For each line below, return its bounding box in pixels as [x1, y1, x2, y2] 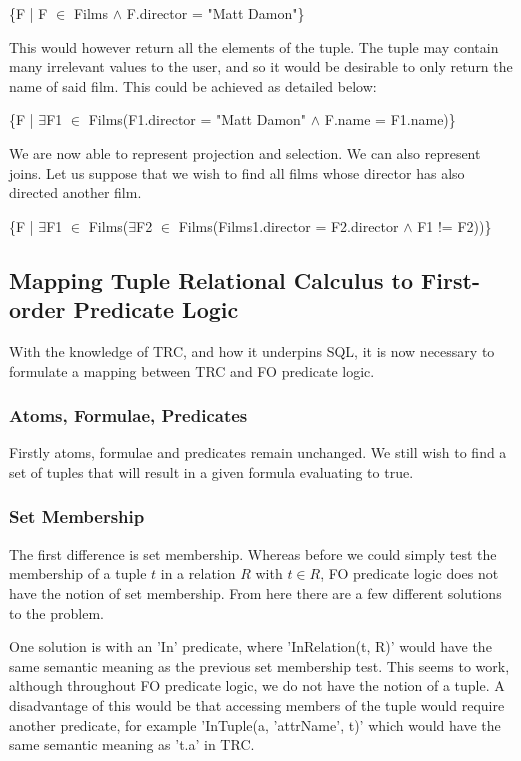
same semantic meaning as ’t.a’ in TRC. [9, 734, 255, 755]
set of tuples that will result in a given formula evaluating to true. [9, 461, 414, 482]
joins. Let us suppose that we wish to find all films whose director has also [9, 162, 465, 183]
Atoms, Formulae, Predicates [9, 403, 248, 428]
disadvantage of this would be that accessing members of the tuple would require [9, 694, 505, 715]
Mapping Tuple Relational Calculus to [9, 264, 414, 295]
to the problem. [9, 602, 104, 623]
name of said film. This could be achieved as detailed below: [9, 75, 377, 96]
